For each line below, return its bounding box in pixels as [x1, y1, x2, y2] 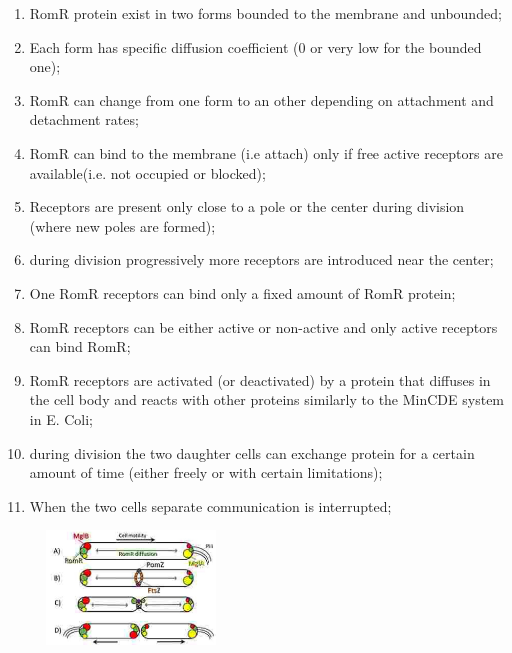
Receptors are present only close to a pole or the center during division [29, 196, 465, 217]
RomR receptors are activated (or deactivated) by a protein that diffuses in [29, 369, 491, 390]
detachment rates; [29, 109, 139, 130]
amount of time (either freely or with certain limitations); [29, 462, 383, 483]
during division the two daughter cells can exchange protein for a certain [29, 442, 475, 463]
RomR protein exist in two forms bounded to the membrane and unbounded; [29, 3, 502, 23]
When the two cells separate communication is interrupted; [29, 495, 392, 516]
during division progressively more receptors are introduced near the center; [29, 249, 494, 270]
